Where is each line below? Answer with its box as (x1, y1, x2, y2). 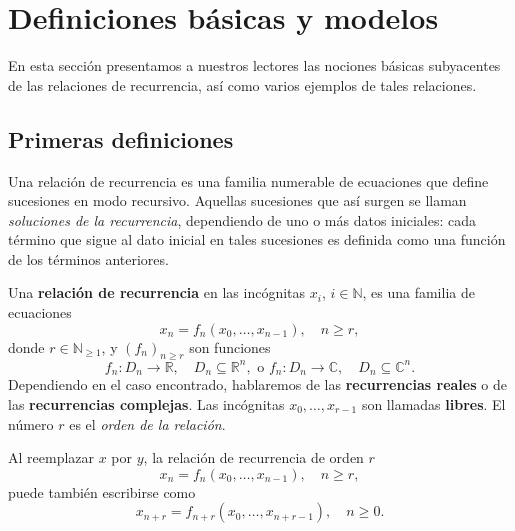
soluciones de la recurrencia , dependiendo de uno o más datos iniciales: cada (8, 209, 476, 230)
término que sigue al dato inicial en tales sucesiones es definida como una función (8, 229, 506, 250)
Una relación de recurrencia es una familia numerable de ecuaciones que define (8, 170, 489, 191)
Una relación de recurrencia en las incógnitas (8, 282, 306, 303)
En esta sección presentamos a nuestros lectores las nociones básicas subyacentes (8, 55, 501, 76)
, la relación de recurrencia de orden (143, 447, 364, 468)
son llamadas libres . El (361, 394, 506, 415)
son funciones (189, 336, 271, 357)
